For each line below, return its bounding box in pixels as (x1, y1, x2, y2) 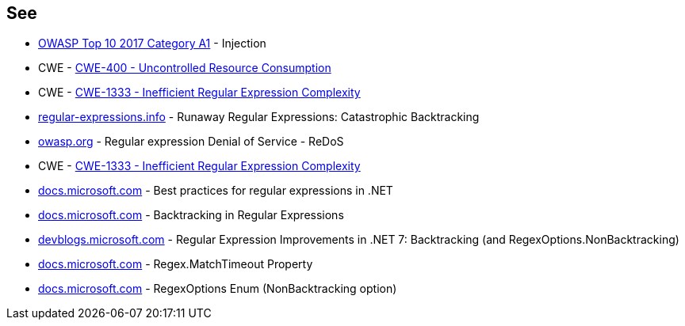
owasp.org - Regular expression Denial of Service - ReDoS (38, 135, 344, 149)
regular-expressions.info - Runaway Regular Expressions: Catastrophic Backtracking (38, 110, 480, 124)
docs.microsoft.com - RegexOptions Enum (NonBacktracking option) (38, 282, 397, 296)
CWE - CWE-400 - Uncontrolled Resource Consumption (38, 61, 331, 75)
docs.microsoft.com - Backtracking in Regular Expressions (38, 208, 344, 222)
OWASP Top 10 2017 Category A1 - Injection (38, 36, 266, 51)
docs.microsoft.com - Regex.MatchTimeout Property (38, 257, 313, 271)
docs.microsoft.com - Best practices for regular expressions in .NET (38, 184, 393, 198)
